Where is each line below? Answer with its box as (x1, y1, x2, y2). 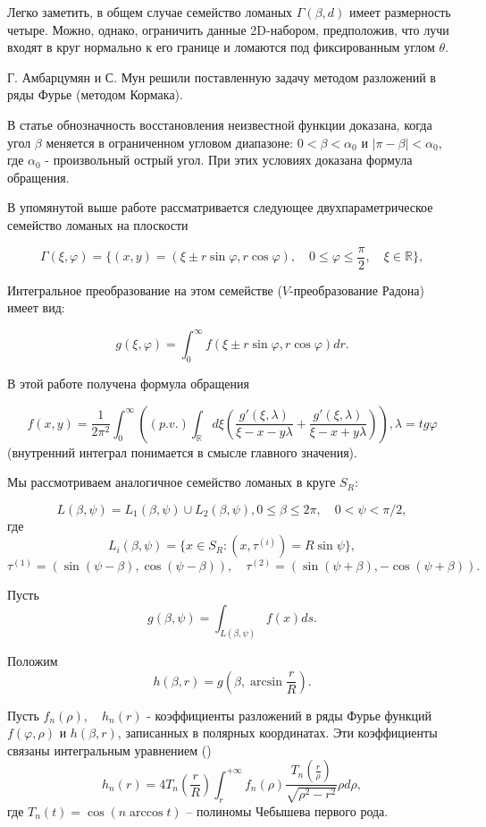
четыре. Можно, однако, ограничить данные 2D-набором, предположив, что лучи (7, 20, 449, 38)
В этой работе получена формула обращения (7, 374, 249, 393)
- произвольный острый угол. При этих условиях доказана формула (45, 150, 413, 169)
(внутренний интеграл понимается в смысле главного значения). (7, 442, 357, 461)
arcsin (250, 675, 282, 688)
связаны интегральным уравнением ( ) (7, 740, 212, 759)
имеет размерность (348, 3, 451, 21)
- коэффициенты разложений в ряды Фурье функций (147, 705, 432, 724)
